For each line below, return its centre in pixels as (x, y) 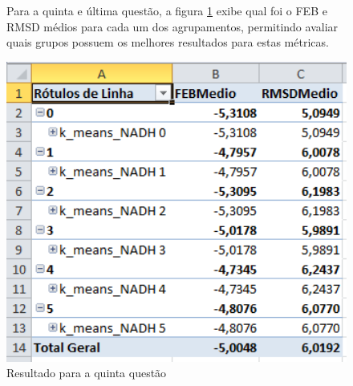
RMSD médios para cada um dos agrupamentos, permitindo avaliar (172, 26)
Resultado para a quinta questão (87, 373)
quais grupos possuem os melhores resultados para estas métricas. (168, 42)
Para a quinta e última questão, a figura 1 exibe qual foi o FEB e (167, 10)
